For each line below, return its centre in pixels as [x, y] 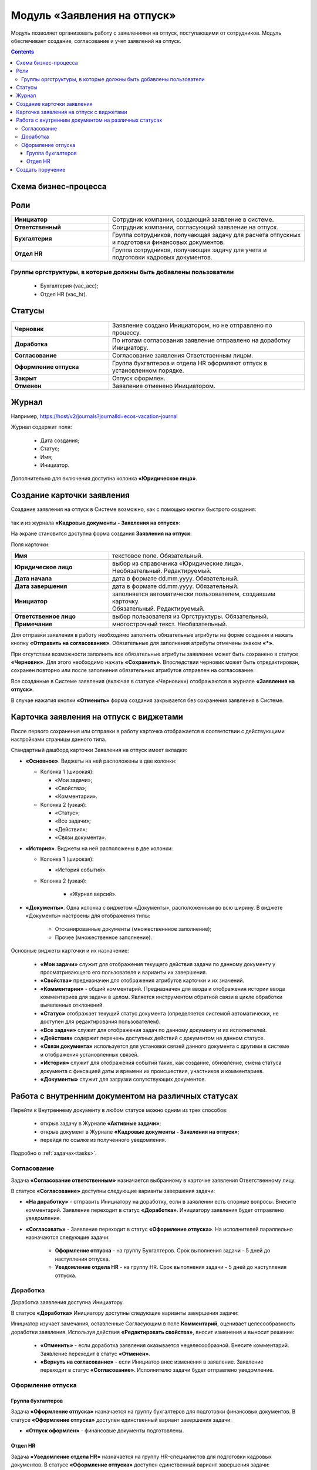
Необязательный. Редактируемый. [162, 570]
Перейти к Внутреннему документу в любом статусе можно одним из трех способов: [119, 1110]
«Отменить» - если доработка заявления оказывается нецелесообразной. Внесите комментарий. [165, 1345]
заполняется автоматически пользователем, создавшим [194, 594]
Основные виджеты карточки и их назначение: [70, 951]
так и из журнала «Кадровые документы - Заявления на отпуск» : [96, 523]
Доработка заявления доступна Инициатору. [68, 1302]
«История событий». [81, 870]
